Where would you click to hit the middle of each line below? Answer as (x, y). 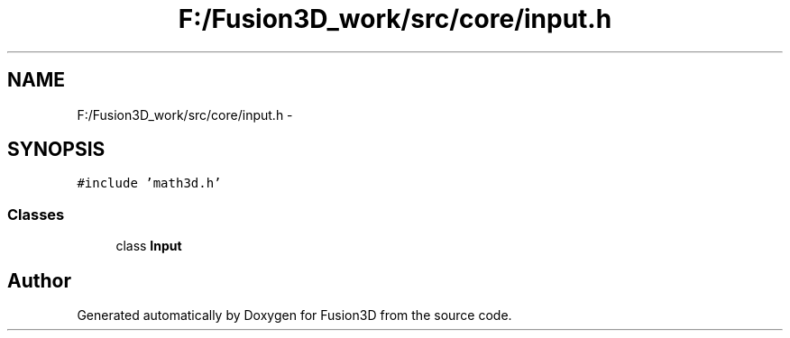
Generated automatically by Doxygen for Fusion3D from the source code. (294, 315)
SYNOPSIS (56, 150)
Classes (36, 214)
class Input (149, 246)
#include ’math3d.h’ (149, 183)
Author (39, 280)
